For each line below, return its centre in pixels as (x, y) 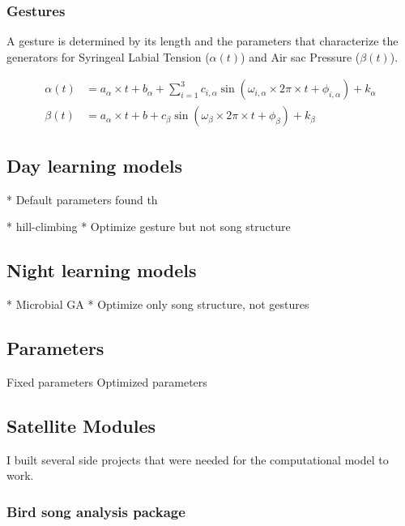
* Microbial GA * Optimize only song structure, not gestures (158, 304)
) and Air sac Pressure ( (301, 56)
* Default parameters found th (82, 199)
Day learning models (95, 165)
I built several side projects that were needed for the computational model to (198, 459)
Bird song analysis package (96, 511)
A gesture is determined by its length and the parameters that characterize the (202, 41)
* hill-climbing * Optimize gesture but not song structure (149, 227)
